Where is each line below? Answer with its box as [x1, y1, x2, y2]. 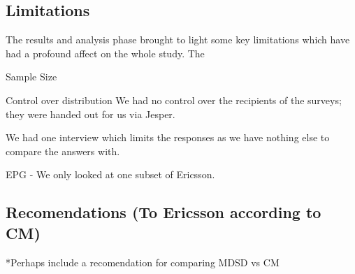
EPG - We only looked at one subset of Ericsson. [6, 167, 215, 182]
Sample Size [6, 69, 57, 84]
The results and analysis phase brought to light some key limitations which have [6, 32, 350, 47]
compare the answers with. [6, 143, 120, 158]
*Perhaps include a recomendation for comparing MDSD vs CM [6, 254, 280, 269]
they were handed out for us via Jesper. [6, 106, 175, 121]
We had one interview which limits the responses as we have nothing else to [6, 130, 330, 145]
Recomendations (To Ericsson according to [6, 201, 321, 223]
